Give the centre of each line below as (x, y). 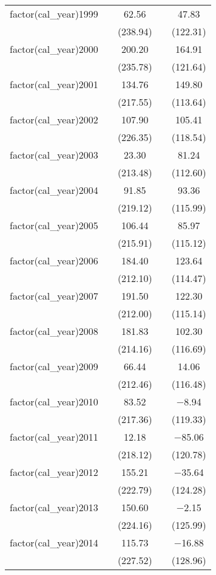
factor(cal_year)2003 (54, 155)
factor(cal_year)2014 (54, 542)
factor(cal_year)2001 (54, 84)
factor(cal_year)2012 (54, 472)
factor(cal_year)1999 (54, 14)
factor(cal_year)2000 (54, 49)
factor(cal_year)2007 (54, 296)
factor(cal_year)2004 (54, 190)
